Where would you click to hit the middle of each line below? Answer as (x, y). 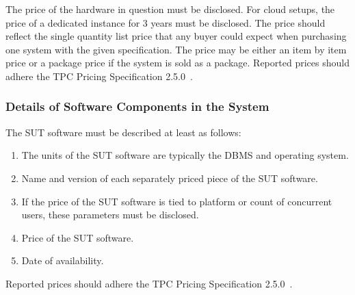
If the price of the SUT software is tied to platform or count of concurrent (177, 201)
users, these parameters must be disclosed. (110, 215)
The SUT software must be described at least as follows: (123, 132)
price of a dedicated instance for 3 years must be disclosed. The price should (166, 22)
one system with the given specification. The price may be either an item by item (176, 49)
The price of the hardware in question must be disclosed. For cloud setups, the (170, 9)
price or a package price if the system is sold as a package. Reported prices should (177, 63)
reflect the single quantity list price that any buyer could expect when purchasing (176, 36)
